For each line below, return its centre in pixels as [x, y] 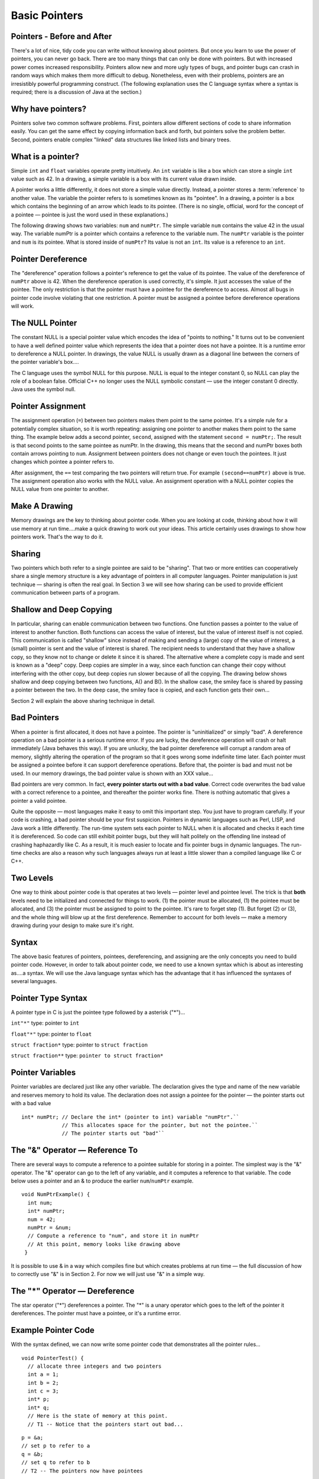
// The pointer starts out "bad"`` [113, 1134]
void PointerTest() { [53, 1358]
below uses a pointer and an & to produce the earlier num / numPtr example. [102, 1181]
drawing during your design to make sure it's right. [72, 925]
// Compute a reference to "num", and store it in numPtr [113, 1236]
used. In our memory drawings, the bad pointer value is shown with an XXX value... [112, 773]
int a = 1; [43, 1375]
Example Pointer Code [53, 1330]
